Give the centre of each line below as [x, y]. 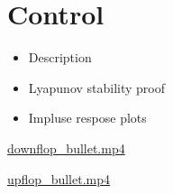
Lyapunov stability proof [97, 87]
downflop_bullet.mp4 [66, 148]
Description [60, 57]
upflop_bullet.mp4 [59, 178]
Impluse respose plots [87, 118]
